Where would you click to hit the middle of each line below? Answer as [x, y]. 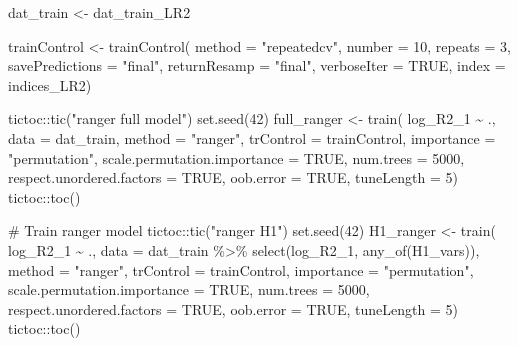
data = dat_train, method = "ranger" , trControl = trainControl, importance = [252, 137]
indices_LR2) [50, 84]
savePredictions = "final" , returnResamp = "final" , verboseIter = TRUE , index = [257, 65]
